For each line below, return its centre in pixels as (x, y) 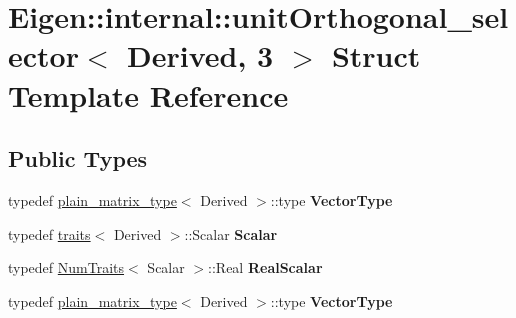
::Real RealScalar (265, 267)
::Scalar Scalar (231, 233)
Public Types (78, 158)
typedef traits (49, 233)
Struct (376, 55)
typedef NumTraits (66, 267)
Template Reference (148, 94)
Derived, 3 (200, 55)
